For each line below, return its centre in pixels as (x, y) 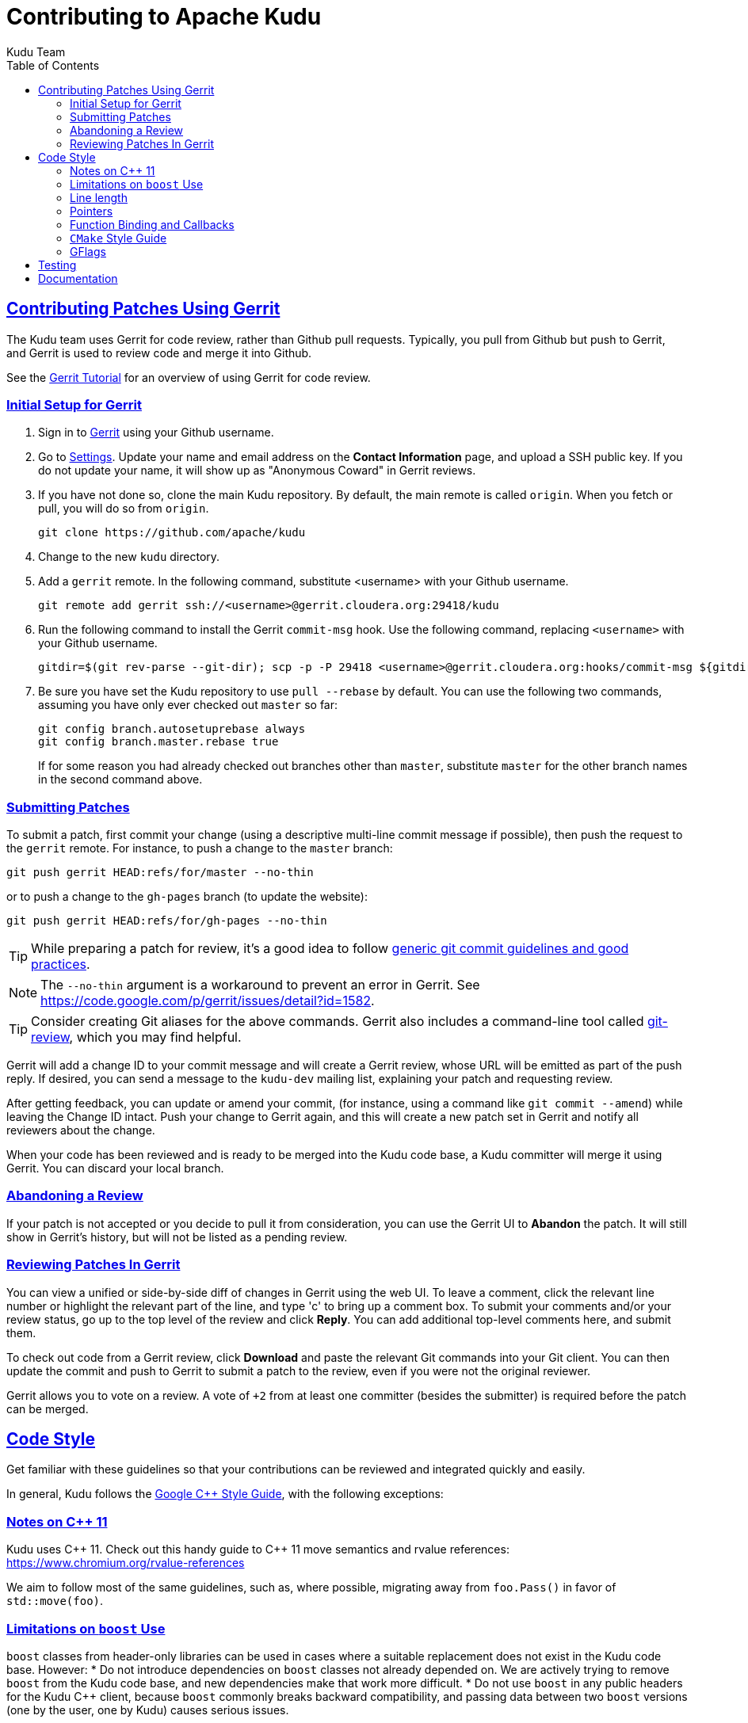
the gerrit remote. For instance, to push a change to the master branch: (200, 848)
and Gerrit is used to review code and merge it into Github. (159, 353)
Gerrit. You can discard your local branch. (115, 1168)
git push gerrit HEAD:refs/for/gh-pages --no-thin (167, 921)
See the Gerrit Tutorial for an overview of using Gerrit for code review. (189, 377)
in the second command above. (120, 780)
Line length (99, 197)
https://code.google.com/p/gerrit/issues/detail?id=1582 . (208, 1001)
